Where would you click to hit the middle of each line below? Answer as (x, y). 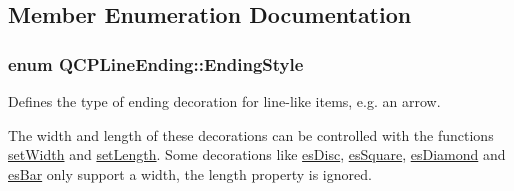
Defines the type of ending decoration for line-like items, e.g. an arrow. (224, 101)
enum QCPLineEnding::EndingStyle (156, 63)
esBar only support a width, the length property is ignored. (190, 173)
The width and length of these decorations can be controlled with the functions (251, 134)
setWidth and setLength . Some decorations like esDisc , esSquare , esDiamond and (257, 154)
